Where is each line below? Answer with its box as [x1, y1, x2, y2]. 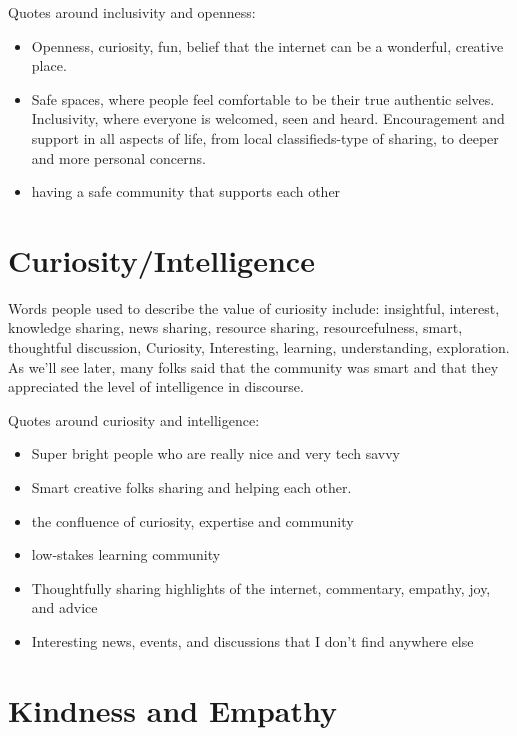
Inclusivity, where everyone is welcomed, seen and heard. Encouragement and [31, 108, 505, 129]
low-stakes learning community [31, 544, 221, 565]
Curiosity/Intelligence [8, 239, 315, 280]
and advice [31, 597, 98, 618]
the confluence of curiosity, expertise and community [31, 510, 354, 531]
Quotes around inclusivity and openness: [8, 2, 256, 22]
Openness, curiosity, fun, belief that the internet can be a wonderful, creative [31, 35, 504, 56]
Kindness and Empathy [8, 689, 337, 730]
